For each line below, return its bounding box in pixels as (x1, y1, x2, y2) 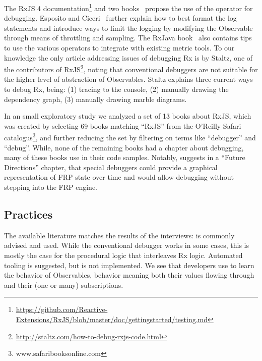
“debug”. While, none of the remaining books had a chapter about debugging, (4, 142, 244, 152)
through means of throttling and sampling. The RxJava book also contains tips (4, 32, 252, 43)
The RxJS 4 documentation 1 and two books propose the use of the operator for (4, 2, 253, 13)
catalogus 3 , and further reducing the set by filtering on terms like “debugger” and (4, 131, 256, 143)
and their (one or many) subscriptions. (4, 279, 123, 290)
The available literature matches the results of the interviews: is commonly (4, 230, 235, 240)
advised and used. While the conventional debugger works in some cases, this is (4, 240, 249, 250)
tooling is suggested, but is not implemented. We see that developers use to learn (4, 260, 254, 270)
